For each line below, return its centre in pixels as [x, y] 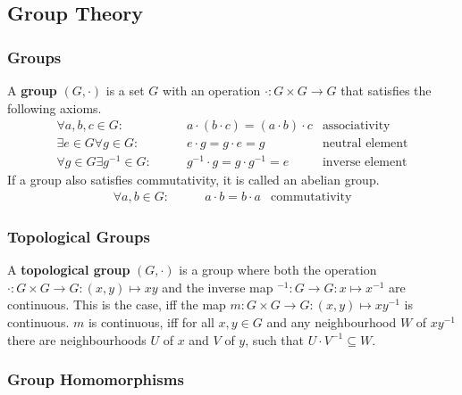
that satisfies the [386, 90]
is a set [125, 90]
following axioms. [55, 107]
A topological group [69, 270]
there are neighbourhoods [77, 339]
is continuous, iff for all [151, 321]
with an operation [212, 90]
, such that [275, 339]
